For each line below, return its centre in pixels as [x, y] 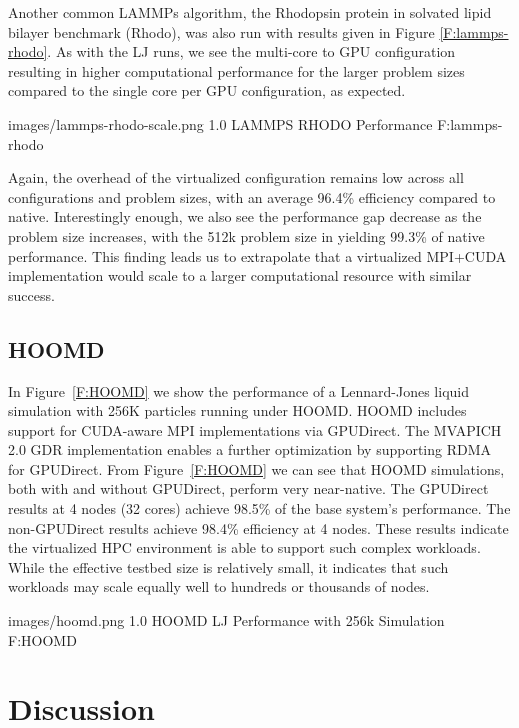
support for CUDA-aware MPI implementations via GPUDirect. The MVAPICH [255, 429]
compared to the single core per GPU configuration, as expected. [207, 90]
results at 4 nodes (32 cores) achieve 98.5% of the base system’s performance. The [259, 508]
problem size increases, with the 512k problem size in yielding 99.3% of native [246, 235]
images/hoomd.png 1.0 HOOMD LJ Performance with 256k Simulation [226, 620]
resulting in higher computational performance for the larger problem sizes [236, 70]
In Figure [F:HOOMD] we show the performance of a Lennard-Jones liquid [238, 390]
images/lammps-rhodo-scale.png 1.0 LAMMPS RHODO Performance [220, 123]
